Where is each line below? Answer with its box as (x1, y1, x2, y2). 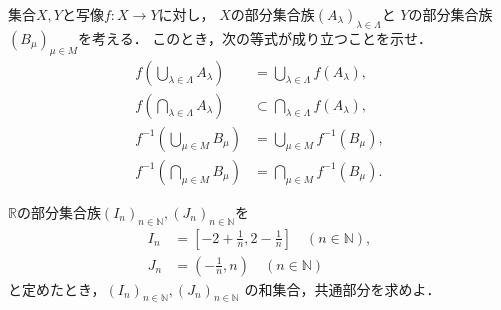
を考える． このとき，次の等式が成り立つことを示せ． (78, 27, 432, 48)
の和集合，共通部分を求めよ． (244, 278, 441, 299)
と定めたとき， (8, 278, 106, 299)
